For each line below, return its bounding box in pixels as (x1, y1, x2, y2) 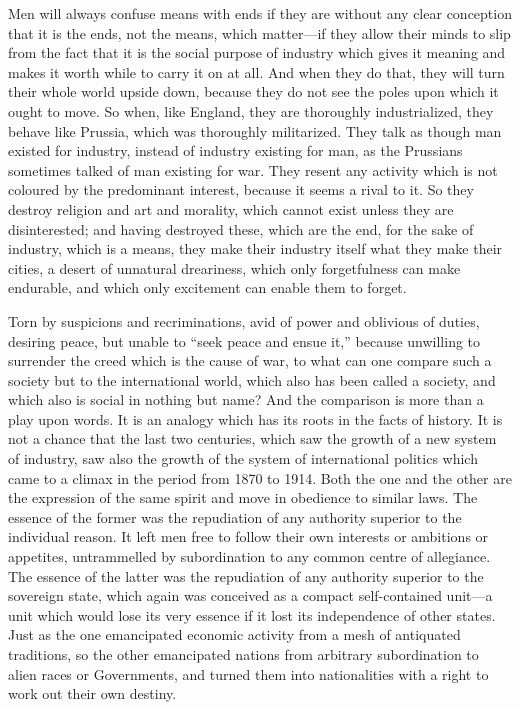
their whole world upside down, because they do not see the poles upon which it (8, 81, 499, 102)
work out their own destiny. (8, 683, 177, 704)
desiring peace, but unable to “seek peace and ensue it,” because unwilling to (8, 330, 481, 351)
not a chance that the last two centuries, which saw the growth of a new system (8, 428, 497, 449)
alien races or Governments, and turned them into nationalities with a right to (8, 663, 489, 684)
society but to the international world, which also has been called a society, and (8, 369, 496, 390)
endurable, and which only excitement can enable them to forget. (8, 277, 407, 298)
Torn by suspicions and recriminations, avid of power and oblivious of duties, (8, 310, 480, 331)
